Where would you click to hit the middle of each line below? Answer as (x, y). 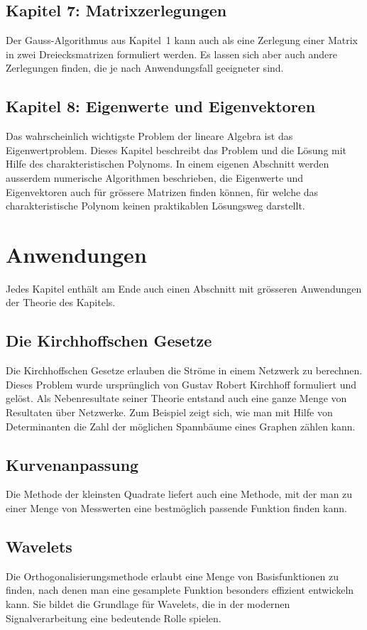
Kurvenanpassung (72, 464)
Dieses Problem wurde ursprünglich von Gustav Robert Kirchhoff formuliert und (181, 384)
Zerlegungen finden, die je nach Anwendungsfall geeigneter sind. (145, 68)
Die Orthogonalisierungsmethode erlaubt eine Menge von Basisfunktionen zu (172, 576)
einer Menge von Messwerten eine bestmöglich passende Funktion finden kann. (176, 508)
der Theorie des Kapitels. (61, 302)
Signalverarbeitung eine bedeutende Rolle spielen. (114, 618)
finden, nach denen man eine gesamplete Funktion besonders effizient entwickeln (180, 590)
